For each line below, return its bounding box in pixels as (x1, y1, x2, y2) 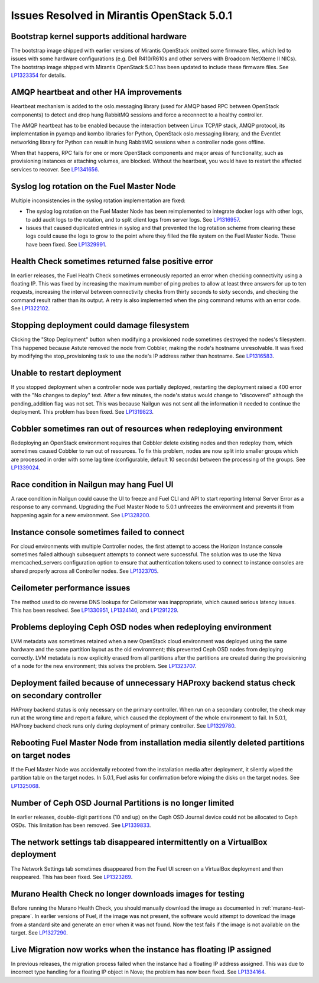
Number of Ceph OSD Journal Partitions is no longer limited (11, 798, 235, 808)
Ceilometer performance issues (11, 583, 131, 593)
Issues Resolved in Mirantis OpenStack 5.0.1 (11, 9, 233, 22)
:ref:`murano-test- (261, 904, 305, 911)
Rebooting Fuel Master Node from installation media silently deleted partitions (11, 738, 305, 748)
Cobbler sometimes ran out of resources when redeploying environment (11, 423, 283, 434)
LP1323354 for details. (11, 72, 66, 79)
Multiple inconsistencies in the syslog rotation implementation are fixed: (11, 197, 186, 204)
